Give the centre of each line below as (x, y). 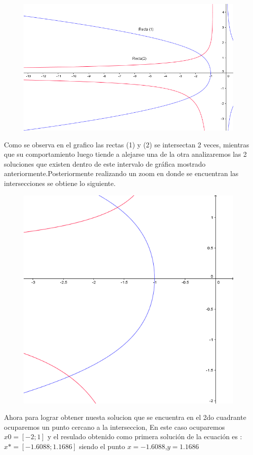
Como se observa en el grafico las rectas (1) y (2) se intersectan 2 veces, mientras (127, 144)
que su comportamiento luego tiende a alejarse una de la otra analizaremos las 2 (126, 154)
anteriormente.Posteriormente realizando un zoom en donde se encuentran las (121, 173)
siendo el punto (102, 446)
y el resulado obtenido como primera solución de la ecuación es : (145, 436)
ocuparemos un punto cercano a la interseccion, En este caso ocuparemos (115, 427)
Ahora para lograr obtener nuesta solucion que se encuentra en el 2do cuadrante (125, 417)
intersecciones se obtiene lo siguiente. (60, 183)
